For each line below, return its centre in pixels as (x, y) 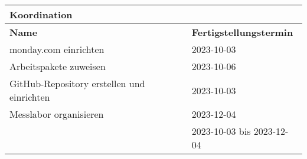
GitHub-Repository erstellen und (77, 83)
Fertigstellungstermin (242, 32)
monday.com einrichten (57, 49)
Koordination (41, 14)
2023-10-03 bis (221, 131)
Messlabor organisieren (57, 114)
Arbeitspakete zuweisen (58, 66)
